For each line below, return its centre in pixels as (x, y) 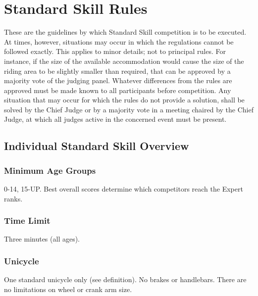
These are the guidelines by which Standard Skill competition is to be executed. (125, 32)
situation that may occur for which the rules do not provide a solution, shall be (124, 100)
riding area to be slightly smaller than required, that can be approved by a (117, 71)
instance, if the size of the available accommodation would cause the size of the (124, 61)
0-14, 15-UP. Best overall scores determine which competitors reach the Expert (124, 189)
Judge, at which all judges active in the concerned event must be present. (115, 119)
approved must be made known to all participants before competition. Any (118, 90)
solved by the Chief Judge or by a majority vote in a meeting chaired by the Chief (129, 109)
